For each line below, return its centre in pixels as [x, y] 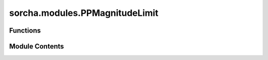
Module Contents [36, 46]
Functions [25, 30]
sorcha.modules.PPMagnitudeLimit [84, 13]
